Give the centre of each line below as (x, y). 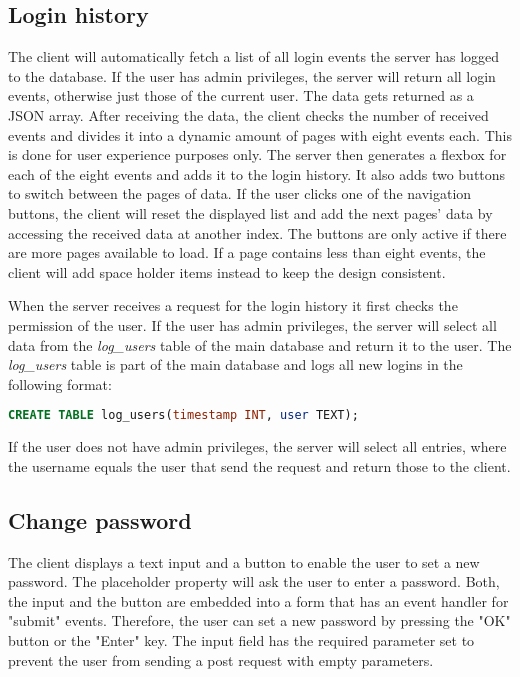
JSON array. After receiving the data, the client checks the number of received (248, 114)
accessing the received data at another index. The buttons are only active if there (257, 232)
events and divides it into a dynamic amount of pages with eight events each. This (260, 134)
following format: (60, 383)
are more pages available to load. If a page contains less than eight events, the (247, 252)
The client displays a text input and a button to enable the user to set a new (244, 561)
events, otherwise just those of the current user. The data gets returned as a (241, 95)
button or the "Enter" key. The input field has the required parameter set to (241, 639)
